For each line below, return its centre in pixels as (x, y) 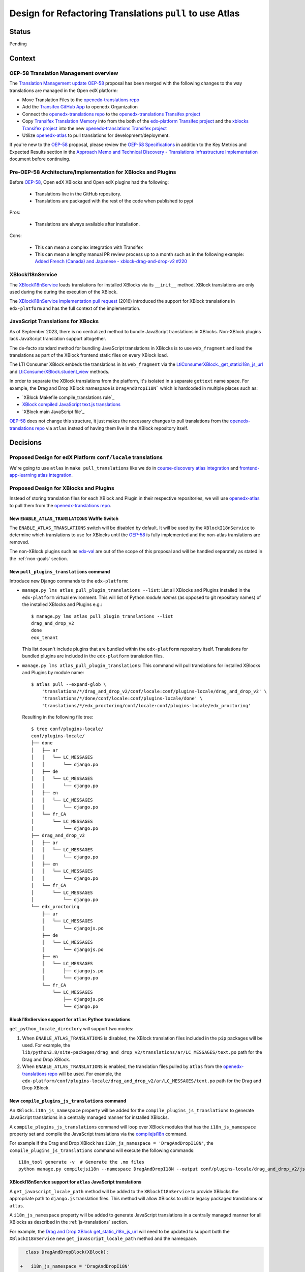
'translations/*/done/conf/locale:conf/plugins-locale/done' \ (122, 699)
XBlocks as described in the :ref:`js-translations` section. (69, 1222)
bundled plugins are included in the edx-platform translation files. (93, 656)
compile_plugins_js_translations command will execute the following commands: (102, 1150)
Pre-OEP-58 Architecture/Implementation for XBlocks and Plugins (93, 172)
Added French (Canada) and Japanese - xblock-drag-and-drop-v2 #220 (111, 262)
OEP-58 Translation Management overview (64, 73)
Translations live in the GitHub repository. (78, 194)
